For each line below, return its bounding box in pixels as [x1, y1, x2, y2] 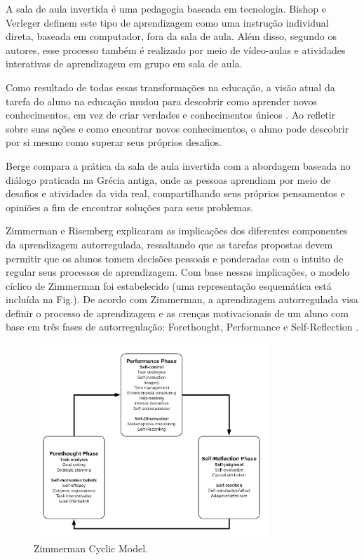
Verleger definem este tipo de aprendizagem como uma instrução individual [6, 15, 329, 29]
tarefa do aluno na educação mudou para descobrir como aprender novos [6, 93, 318, 108]
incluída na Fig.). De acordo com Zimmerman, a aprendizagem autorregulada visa [6, 292, 358, 307]
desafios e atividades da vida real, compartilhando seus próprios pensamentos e [6, 186, 345, 201]
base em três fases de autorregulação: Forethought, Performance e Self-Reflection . [6, 319, 359, 334]
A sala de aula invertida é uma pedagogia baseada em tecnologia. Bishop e [6, 1, 326, 15]
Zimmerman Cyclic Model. [34, 540, 148, 555]
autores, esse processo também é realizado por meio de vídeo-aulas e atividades [6, 42, 346, 57]
